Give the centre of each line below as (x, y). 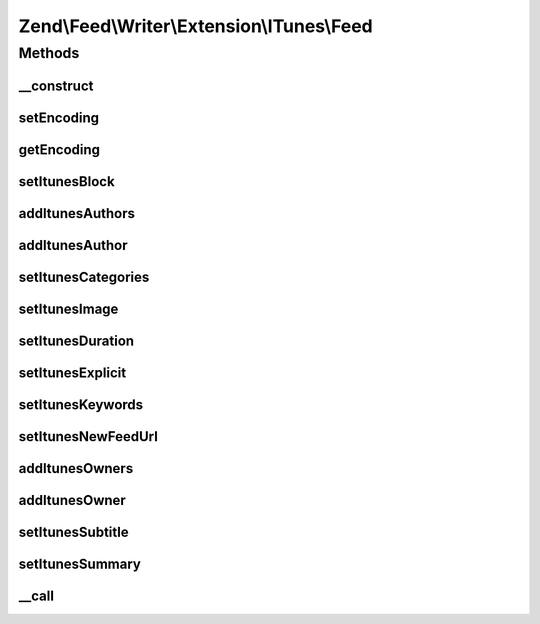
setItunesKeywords (81, 404)
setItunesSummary (80, 563)
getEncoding (59, 149)
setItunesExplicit (72, 372)
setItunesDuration (76, 340)
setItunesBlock (66, 181)
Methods (49, 53)
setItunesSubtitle (73, 531)
